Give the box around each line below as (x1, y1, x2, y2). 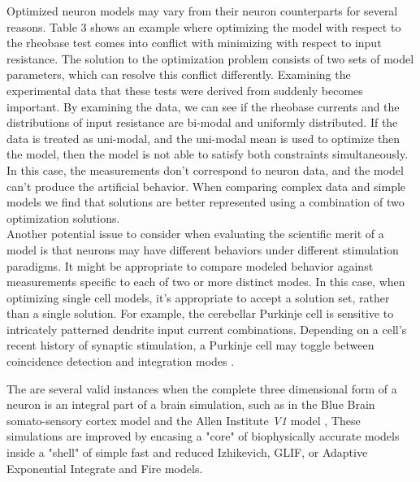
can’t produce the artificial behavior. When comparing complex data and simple (6, 177, 406, 194)
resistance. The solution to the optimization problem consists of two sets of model (6, 50, 414, 67)
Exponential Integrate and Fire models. (6, 459, 203, 476)
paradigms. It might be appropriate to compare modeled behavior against (6, 257, 374, 274)
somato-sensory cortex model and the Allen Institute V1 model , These (6, 411, 361, 428)
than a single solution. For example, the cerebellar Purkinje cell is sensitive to (6, 305, 394, 322)
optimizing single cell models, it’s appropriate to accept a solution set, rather (6, 289, 390, 306)
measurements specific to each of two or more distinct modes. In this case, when (6, 273, 405, 290)
